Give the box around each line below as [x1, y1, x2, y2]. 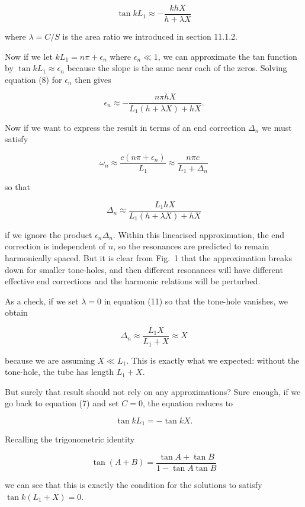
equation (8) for [5, 73, 62, 85]
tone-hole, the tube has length [5, 365, 114, 378]
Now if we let [5, 50, 53, 62]
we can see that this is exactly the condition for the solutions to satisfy [5, 479, 262, 491]
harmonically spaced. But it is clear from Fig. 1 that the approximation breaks [5, 252, 293, 264]
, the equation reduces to [142, 397, 233, 409]
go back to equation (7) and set [5, 397, 119, 409]
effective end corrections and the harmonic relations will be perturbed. [5, 275, 261, 287]
